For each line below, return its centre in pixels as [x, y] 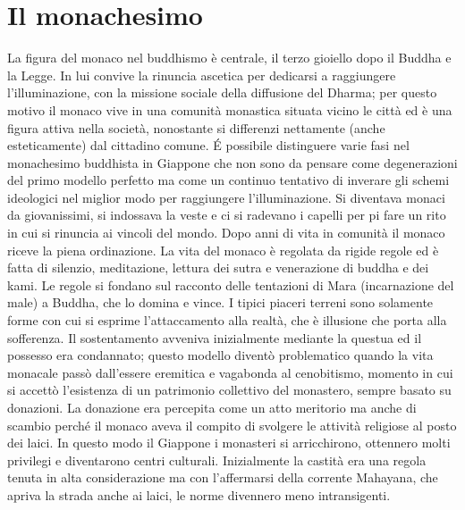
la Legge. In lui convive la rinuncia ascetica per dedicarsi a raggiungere [202, 75]
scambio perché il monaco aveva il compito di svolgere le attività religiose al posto [232, 425]
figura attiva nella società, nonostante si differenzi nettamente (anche [196, 127]
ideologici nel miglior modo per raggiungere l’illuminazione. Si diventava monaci [226, 197]
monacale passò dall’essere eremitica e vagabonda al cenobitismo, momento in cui [230, 372]
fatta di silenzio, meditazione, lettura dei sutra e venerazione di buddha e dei [218, 268]
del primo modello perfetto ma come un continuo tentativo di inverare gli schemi [228, 180]
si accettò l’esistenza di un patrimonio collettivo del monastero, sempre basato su [229, 390]
